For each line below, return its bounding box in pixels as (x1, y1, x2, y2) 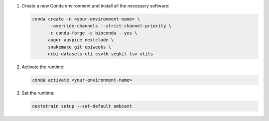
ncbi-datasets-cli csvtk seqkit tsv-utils (48, 51, 153, 57)
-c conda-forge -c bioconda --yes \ (48, 30, 137, 36)
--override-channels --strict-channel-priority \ (48, 23, 172, 29)
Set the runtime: (21, 90, 55, 96)
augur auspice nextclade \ (48, 37, 114, 43)
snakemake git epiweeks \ (48, 44, 112, 50)
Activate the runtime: (21, 64, 65, 70)
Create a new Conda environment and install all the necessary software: (21, 3, 169, 8)
